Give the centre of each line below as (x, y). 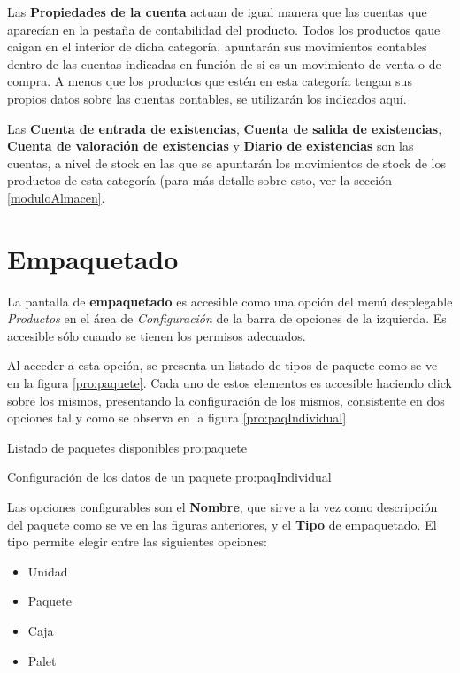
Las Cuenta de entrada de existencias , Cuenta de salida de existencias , (225, 128)
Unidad (48, 571)
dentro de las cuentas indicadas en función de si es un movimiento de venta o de (224, 63)
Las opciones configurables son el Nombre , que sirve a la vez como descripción (222, 507)
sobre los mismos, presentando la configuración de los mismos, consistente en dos (226, 400)
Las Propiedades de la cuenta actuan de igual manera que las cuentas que (217, 12)
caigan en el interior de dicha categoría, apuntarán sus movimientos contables (217, 46)
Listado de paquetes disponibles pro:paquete (127, 447)
